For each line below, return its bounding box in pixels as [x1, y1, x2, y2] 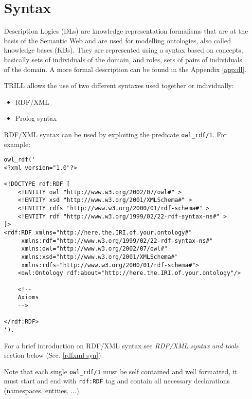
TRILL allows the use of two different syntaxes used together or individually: [4, 80, 234, 91]
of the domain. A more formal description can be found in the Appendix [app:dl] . [4, 64, 247, 74]
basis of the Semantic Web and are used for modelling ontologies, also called [4, 35, 231, 45]
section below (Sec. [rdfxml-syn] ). [4, 350, 103, 360]
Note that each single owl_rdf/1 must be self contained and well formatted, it [4, 366, 237, 376]
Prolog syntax [15, 113, 57, 123]
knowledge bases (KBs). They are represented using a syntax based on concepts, [4, 45, 243, 55]
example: [4, 139, 31, 149]
